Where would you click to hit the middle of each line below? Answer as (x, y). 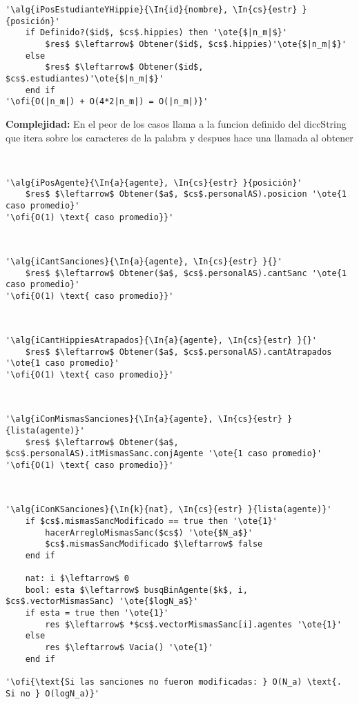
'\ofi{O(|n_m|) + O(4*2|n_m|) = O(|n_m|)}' (107, 102)
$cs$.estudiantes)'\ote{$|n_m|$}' (85, 78)
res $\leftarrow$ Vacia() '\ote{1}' (129, 648)
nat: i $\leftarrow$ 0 (77, 579)
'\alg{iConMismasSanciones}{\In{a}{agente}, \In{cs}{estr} (144, 419)
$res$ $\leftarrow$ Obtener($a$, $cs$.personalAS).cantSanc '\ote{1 (186, 273)
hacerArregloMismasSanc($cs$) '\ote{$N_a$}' (149, 532)
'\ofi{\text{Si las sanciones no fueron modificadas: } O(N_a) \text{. (174, 682)
